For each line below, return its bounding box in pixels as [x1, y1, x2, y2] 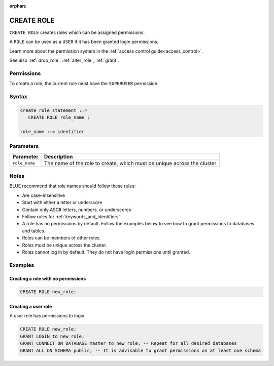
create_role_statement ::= [20, 107, 87, 113]
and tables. [22, 228, 46, 234]
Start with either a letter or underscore [22, 199, 102, 206]
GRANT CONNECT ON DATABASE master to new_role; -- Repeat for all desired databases [20, 341, 237, 346]
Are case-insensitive [22, 192, 65, 198]
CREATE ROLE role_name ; [28, 114, 90, 120]
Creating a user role [9, 304, 52, 310]
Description [44, 153, 73, 160]
